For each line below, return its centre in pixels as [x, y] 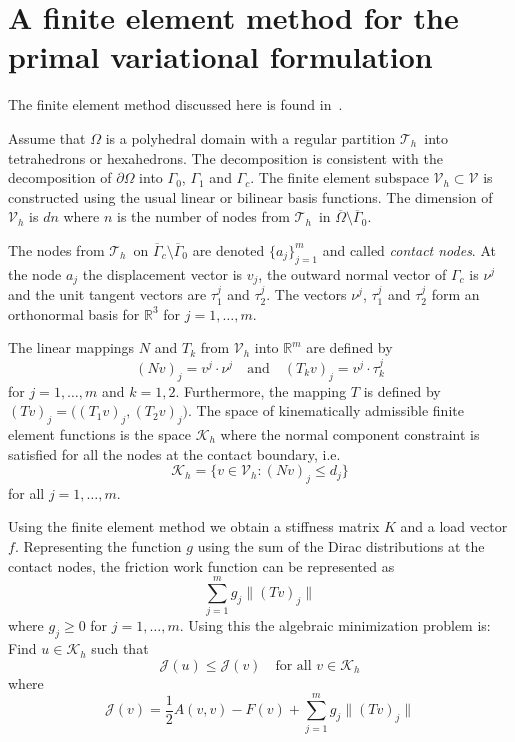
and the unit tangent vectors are [107, 294]
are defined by [349, 347]
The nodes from [56, 249]
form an [455, 294]
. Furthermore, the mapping [261, 390]
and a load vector [454, 526]
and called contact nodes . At [409, 249]
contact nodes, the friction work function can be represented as [201, 565]
